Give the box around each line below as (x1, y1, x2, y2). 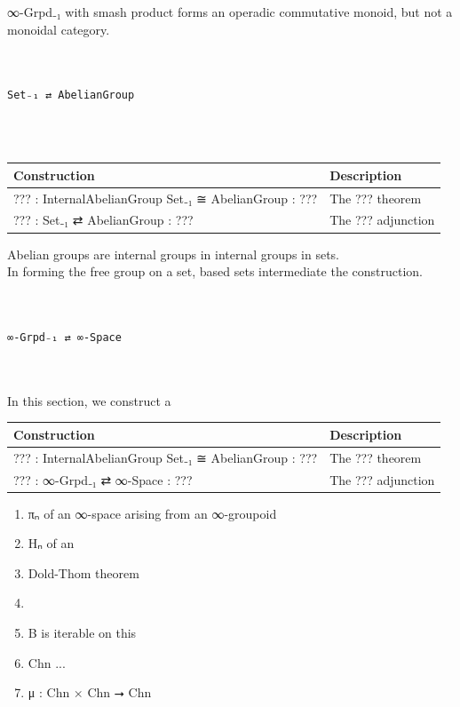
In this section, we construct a (7, 391, 171, 409)
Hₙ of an (28, 534, 75, 552)
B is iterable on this (28, 623, 137, 641)
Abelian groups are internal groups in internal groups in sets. (7, 244, 339, 263)
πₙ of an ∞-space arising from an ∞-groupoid (28, 504, 277, 522)
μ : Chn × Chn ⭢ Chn (28, 683, 152, 702)
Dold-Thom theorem (28, 563, 139, 582)
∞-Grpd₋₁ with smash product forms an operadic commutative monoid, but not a (7, 3, 453, 20)
